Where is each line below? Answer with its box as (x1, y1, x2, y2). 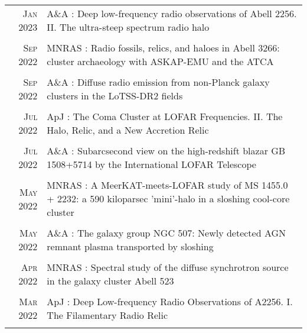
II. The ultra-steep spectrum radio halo (47, 20, 210, 34)
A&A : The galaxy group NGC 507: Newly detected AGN (47, 226, 286, 240)
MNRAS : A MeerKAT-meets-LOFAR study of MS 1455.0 (47, 178, 288, 192)
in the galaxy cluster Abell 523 (47, 274, 174, 287)
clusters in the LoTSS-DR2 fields (47, 89, 183, 102)
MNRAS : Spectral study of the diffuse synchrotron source (47, 260, 289, 274)
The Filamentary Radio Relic (47, 308, 168, 322)
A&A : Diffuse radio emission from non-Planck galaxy (47, 75, 270, 89)
